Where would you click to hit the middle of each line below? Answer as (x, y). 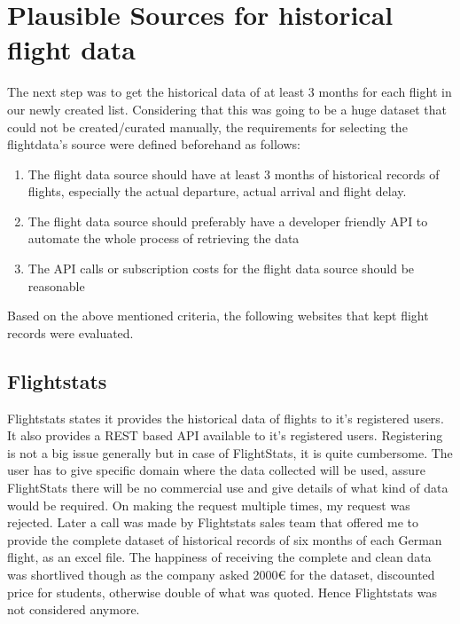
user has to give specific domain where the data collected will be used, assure (216, 470)
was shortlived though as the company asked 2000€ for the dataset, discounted (221, 574)
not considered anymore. (74, 609)
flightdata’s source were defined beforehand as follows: (154, 144)
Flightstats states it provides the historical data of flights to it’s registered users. (226, 418)
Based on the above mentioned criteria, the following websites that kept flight (218, 316)
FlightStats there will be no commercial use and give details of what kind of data (228, 488)
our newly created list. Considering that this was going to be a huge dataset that (227, 109)
